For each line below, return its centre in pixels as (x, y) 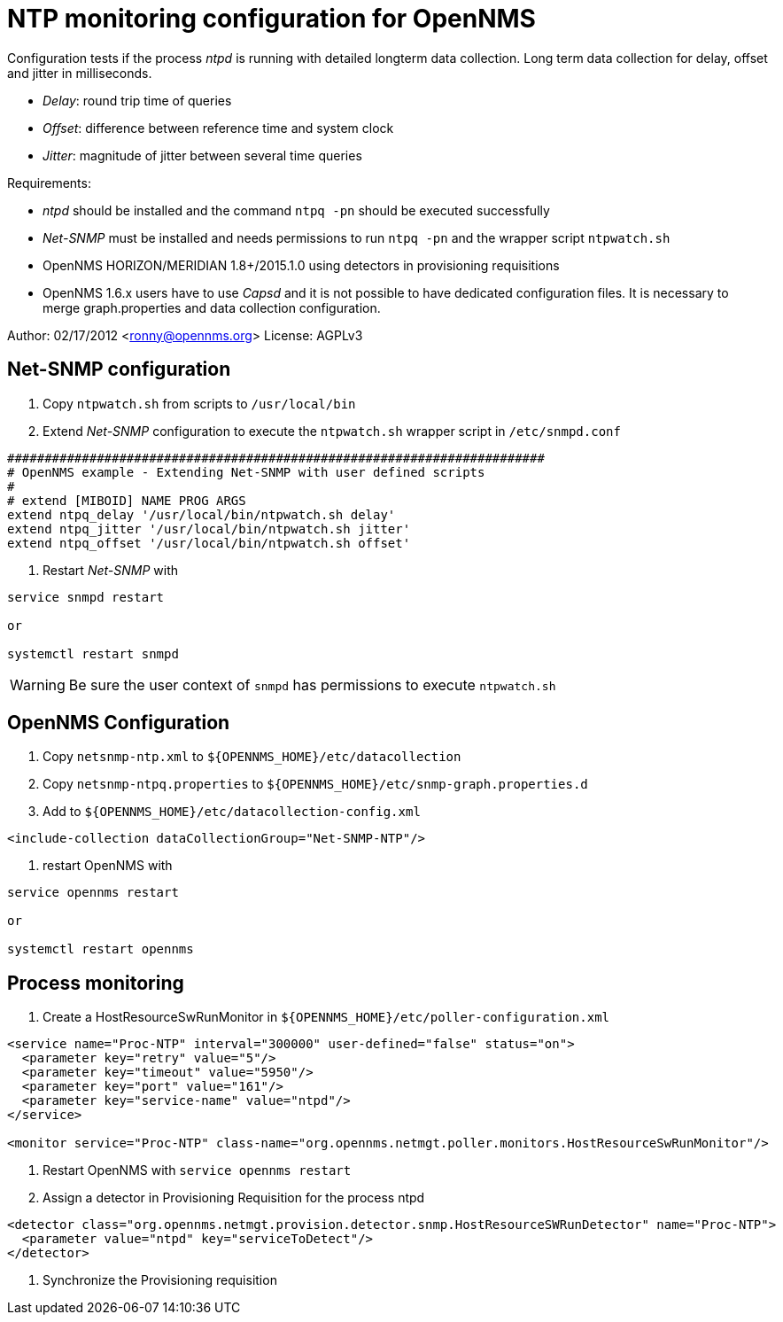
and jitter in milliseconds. (80, 73)
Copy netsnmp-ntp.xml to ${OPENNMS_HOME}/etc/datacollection (252, 757)
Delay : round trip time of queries (137, 100)
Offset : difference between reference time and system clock (218, 128)
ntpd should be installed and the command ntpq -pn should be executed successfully (296, 210)
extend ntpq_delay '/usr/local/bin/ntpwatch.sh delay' (202, 514)
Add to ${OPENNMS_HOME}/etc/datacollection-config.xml (232, 812)
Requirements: (49, 183)
